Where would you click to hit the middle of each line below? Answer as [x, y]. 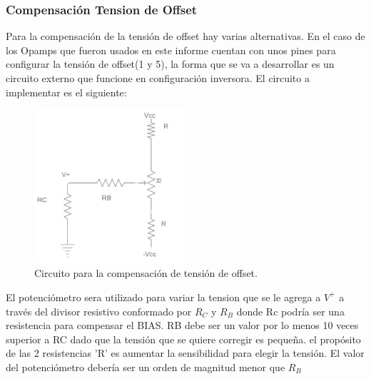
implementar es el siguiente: [66, 92]
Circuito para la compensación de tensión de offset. [146, 273]
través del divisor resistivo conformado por [99, 311]
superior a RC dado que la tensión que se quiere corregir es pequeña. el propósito [183, 339]
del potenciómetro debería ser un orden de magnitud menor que [146, 367]
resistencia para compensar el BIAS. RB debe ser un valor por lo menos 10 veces [182, 325]
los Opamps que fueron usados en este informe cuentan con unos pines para [171, 50]
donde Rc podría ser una [290, 311]
